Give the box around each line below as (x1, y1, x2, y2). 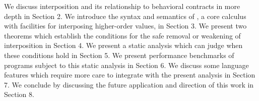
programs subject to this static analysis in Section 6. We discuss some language (4, 59, 249, 70)
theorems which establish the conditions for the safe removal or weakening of (4, 30, 241, 40)
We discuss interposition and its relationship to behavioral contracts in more (4, 1, 240, 11)
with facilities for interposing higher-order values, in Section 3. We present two (4, 20, 247, 31)
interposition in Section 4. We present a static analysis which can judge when (4, 40, 243, 50)
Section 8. (4, 89, 34, 99)
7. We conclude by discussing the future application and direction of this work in (4, 79, 254, 89)
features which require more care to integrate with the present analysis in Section (4, 69, 255, 80)
